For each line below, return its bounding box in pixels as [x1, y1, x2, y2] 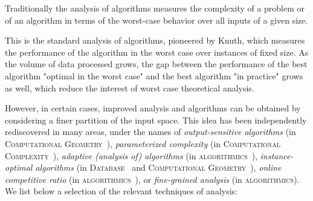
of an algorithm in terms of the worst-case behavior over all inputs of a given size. [5, 13, 308, 26]
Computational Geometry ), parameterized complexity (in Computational [5, 137, 281, 150]
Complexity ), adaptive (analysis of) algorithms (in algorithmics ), [5, 149, 258, 162]
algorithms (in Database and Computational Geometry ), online [35, 161, 282, 174]
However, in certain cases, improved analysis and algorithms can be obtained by [5, 102, 301, 114]
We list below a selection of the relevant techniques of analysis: [5, 185, 237, 197]
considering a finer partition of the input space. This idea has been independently [5, 113, 307, 126]
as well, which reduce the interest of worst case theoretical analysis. [5, 81, 254, 94]
